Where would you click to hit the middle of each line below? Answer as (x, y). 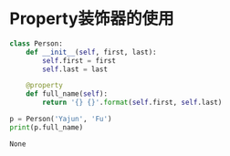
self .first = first (79, 60)
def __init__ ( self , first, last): (91, 52)
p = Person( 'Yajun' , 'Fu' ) (61, 120)
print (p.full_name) (47, 127)
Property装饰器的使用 (92, 19)
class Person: (37, 43)
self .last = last (75, 69)
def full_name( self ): (67, 94)
